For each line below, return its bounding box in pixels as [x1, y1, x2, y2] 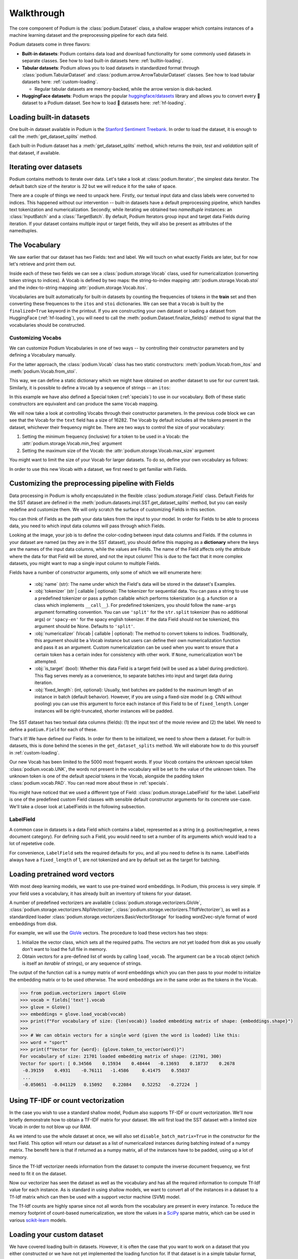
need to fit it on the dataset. [9, 1170, 67, 1176]
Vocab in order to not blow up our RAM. [9, 1124, 92, 1130]
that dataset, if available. [9, 150, 60, 156]
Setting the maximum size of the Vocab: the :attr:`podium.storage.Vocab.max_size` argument [22, 447, 215, 453]
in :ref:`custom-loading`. [9, 749, 60, 755]
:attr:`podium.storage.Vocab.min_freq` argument [22, 441, 122, 447]
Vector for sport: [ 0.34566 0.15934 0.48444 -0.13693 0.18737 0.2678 [20, 1061, 235, 1066]
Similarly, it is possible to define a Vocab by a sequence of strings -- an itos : [9, 384, 171, 390]
